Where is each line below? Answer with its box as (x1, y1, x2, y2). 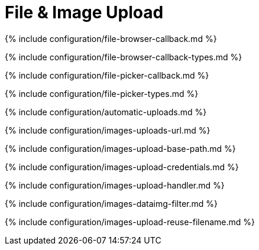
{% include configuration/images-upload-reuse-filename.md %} (5, 216, 255, 227)
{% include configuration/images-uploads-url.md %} (5, 125, 211, 135)
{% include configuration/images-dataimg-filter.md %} (5, 198, 218, 209)
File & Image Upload (5, 2, 164, 22)
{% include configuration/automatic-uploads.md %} (5, 106, 207, 117)
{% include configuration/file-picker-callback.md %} (5, 70, 209, 80)
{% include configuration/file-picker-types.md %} (5, 88, 199, 99)
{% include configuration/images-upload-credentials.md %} (5, 161, 239, 172)
